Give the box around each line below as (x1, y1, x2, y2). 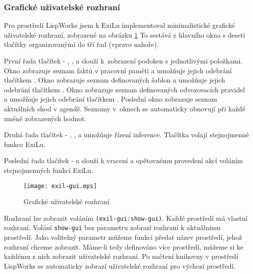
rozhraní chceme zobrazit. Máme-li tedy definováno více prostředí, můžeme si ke (4, 241, 243, 252)
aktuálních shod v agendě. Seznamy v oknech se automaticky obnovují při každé (4, 103, 246, 113)
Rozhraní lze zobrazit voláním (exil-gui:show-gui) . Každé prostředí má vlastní (4, 212, 248, 223)
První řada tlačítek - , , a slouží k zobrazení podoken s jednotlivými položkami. (4, 56, 243, 65)
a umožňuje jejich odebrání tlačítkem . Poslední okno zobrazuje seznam (4, 94, 217, 104)
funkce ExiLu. (4, 139, 46, 149)
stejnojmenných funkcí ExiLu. (4, 165, 93, 175)
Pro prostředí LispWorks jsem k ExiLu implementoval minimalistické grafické (4, 20, 235, 30)
